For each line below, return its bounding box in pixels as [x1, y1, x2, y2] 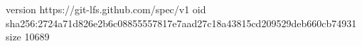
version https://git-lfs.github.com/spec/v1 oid [6, 2, 206, 16]
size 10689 [6, 29, 50, 44]
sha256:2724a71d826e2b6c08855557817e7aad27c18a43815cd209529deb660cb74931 [6, 15, 357, 30]
